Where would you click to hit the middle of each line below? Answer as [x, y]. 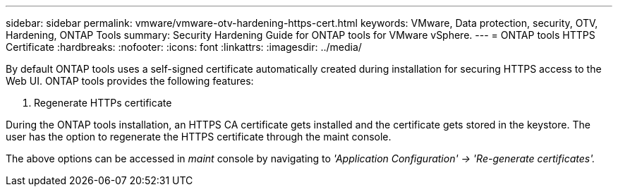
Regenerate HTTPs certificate [103, 103]
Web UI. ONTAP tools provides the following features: [130, 81]
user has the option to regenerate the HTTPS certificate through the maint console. [199, 137]
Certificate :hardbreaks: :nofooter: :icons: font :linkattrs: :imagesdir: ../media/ [184, 47]
